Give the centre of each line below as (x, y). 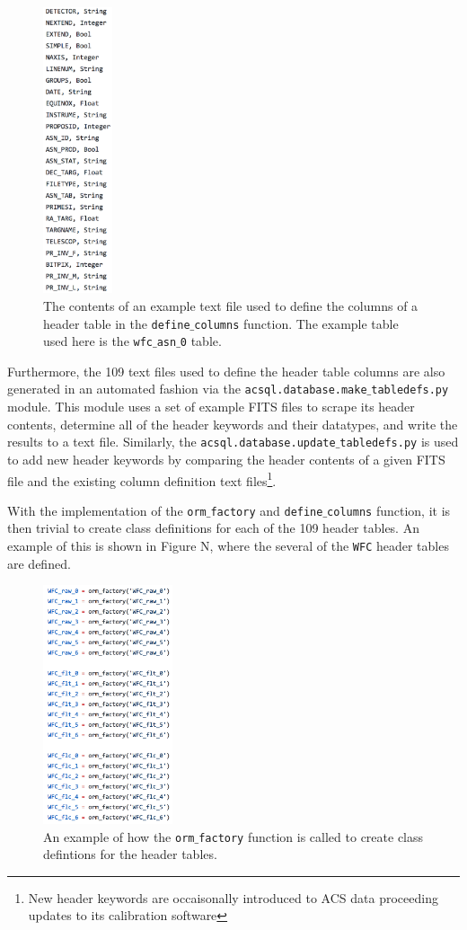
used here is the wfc (98, 341)
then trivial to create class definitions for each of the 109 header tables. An (213, 528)
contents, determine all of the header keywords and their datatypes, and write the (233, 424)
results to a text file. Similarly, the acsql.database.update (172, 442)
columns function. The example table (296, 323)
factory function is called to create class (311, 836)
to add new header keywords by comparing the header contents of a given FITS (226, 459)
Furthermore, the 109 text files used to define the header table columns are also (226, 371)
